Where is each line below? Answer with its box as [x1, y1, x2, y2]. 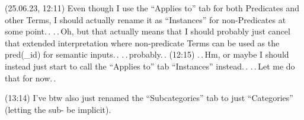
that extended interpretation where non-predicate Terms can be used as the [5, 36, 280, 49]
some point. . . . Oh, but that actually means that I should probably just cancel [5, 25, 290, 37]
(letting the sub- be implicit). [5, 103, 111, 115]
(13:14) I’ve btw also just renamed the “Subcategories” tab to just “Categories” [5, 91, 293, 104]
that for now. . [5, 71, 56, 84]
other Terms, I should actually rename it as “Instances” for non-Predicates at [5, 13, 286, 26]
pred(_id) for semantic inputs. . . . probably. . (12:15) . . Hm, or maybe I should [5, 48, 289, 61]
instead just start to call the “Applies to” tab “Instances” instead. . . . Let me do [5, 59, 295, 72]
